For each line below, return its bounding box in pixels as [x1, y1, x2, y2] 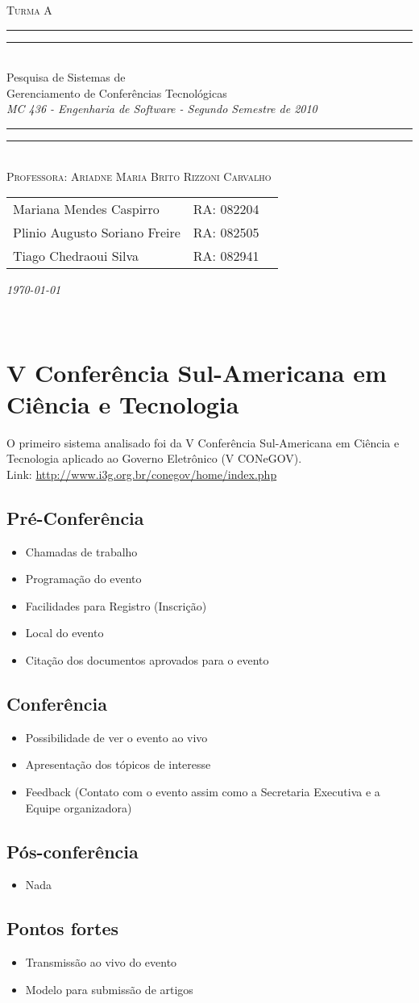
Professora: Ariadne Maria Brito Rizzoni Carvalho [6, 167, 272, 184]
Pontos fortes [6, 916, 119, 941]
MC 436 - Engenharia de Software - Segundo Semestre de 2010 [6, 100, 317, 117]
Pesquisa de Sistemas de [6, 69, 126, 86]
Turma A [6, 2, 52, 18]
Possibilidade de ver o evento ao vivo [25, 728, 208, 745]
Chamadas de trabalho [25, 543, 138, 560]
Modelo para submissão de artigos [25, 980, 193, 997]
